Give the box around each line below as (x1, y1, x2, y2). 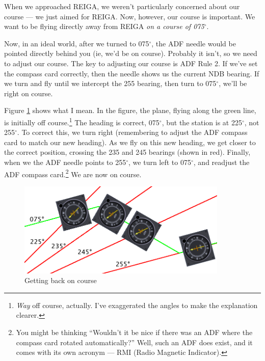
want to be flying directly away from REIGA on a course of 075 (4, 21, 204, 32)
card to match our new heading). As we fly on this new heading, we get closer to (4, 136, 256, 147)
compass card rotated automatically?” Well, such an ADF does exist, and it (16, 337, 253, 347)
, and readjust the (193, 156, 250, 167)
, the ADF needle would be (151, 38, 236, 48)
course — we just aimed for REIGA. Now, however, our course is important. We (4, 11, 255, 21)
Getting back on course (24, 275, 97, 286)
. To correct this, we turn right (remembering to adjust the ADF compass (17, 127, 248, 137)
